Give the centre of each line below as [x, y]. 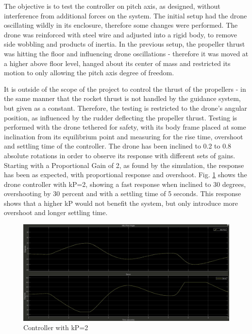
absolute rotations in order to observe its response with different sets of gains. [120, 155]
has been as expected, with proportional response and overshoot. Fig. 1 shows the [126, 175]
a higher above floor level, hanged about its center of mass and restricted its [117, 63]
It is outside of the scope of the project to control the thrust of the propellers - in [125, 89]
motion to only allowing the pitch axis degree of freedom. [89, 73]
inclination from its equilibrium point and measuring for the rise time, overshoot [124, 136]
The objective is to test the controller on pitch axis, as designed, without [112, 6]
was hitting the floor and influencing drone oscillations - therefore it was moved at [126, 53]
